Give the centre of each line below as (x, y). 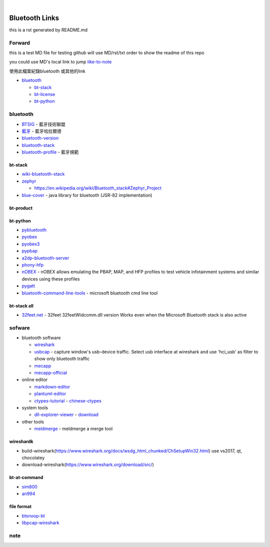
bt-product (21, 208)
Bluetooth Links (34, 18)
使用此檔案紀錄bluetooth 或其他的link (47, 71)
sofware (19, 327)
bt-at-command (26, 477)
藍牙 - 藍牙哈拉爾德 (42, 131)
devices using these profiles (51, 279)
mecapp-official (51, 373)
